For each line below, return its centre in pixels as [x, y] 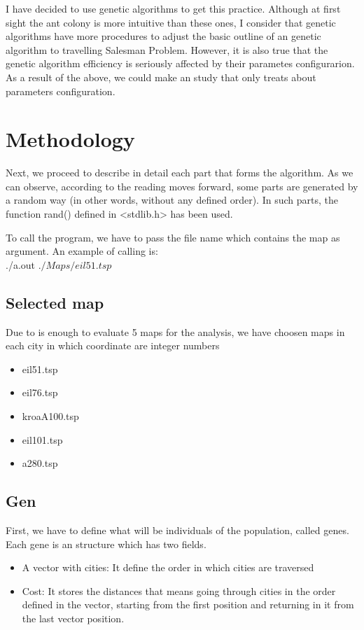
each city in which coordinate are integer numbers [113, 345]
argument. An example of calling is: [82, 251]
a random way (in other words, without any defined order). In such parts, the [172, 200]
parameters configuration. [61, 91]
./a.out [21, 264]
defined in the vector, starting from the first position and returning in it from [188, 604]
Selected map [55, 302]
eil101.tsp [42, 439]
